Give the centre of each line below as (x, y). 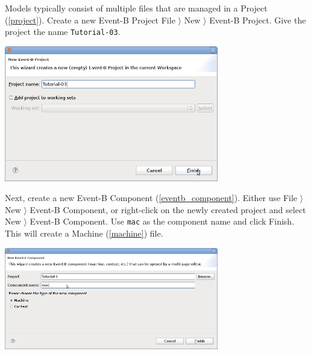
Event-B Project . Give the (258, 20)
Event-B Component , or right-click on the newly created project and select (168, 209)
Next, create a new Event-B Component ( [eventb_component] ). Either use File (151, 198)
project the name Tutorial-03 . (63, 32)
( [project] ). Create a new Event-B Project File (90, 20)
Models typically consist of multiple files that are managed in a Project (136, 8)
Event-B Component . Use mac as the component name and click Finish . (162, 221)
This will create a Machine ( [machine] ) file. (84, 233)
